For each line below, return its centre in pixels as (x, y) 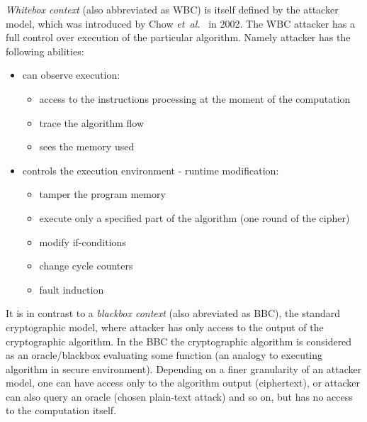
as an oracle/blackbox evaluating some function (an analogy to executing (164, 355)
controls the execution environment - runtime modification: (151, 170)
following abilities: (45, 51)
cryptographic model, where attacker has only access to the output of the (165, 327)
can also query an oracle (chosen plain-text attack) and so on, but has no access (179, 396)
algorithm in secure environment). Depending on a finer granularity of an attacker (184, 368)
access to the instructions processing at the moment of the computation (195, 98)
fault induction (72, 289)
